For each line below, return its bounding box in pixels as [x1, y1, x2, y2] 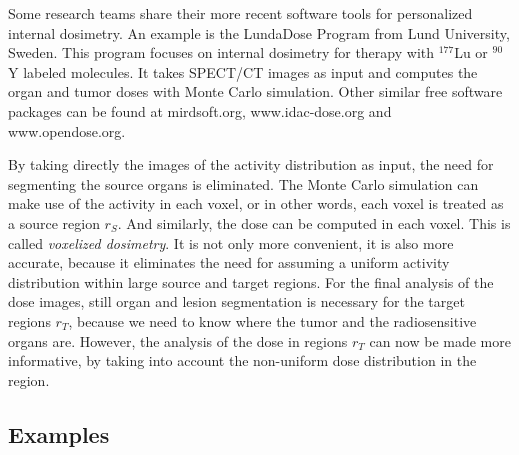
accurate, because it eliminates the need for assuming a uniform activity [8, 252, 450, 273]
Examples [8, 418, 110, 449]
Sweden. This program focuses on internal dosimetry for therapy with [8, 42, 435, 63]
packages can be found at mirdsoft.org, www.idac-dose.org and [8, 100, 392, 121]
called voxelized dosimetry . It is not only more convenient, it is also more [8, 232, 454, 253]
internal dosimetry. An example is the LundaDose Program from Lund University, [8, 22, 510, 43]
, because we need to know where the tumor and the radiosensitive [68, 310, 477, 331]
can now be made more [369, 330, 511, 351]
